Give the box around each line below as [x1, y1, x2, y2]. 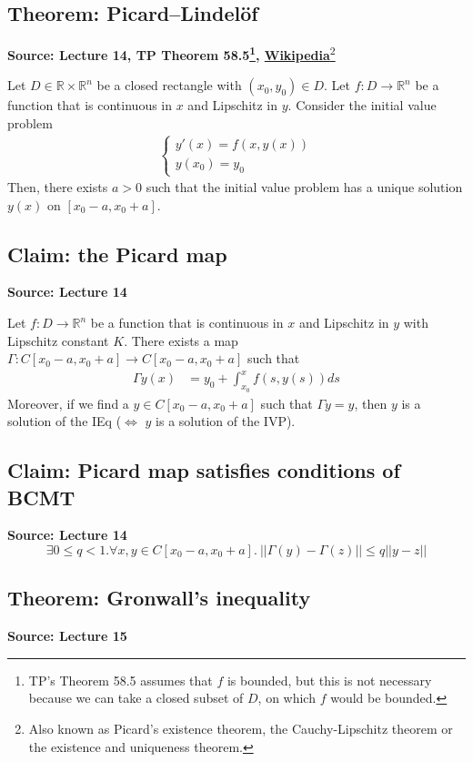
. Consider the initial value [287, 96, 437, 115]
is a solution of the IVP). [156, 411, 296, 431]
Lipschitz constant [7, 330, 109, 350]
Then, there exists [7, 178, 108, 197]
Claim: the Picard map [7, 239, 227, 268]
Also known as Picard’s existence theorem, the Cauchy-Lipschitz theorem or [28, 718, 453, 737]
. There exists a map [124, 330, 238, 350]
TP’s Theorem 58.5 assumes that [28, 670, 213, 689]
